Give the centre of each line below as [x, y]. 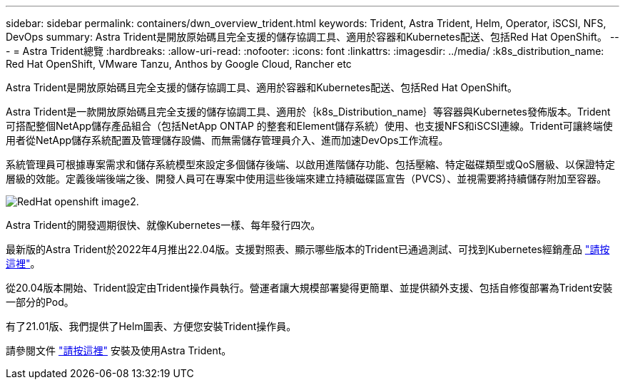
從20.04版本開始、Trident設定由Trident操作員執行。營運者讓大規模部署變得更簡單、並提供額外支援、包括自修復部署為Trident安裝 [309, 288]
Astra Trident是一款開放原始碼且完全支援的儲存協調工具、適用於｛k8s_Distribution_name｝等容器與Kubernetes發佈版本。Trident [308, 112]
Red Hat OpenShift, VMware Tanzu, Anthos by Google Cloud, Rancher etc [179, 64]
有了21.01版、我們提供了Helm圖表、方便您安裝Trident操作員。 [151, 326]
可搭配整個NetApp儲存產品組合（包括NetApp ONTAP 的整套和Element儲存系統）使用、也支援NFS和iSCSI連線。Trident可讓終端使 [309, 126]
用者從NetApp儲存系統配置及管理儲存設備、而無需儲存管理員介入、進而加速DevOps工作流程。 [227, 140]
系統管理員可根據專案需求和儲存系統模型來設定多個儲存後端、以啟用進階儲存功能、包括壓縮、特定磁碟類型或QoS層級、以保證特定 [311, 164]
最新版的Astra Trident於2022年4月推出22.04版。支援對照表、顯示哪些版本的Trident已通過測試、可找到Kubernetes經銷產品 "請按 [308, 249]
